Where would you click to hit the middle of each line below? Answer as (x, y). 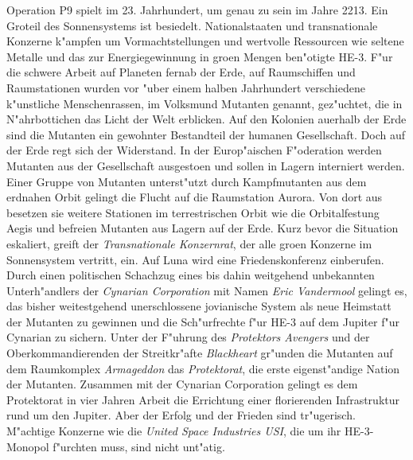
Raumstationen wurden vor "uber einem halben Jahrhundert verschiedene (186, 87)
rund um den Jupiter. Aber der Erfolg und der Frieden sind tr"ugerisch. (181, 415)
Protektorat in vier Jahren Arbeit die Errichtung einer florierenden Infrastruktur (203, 399)
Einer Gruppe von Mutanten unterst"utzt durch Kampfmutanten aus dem (187, 181)
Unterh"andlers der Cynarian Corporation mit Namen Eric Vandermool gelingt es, (207, 290)
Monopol (28, 446)
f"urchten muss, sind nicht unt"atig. (139, 446)
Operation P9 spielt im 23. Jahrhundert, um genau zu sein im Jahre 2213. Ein (197, 10)
